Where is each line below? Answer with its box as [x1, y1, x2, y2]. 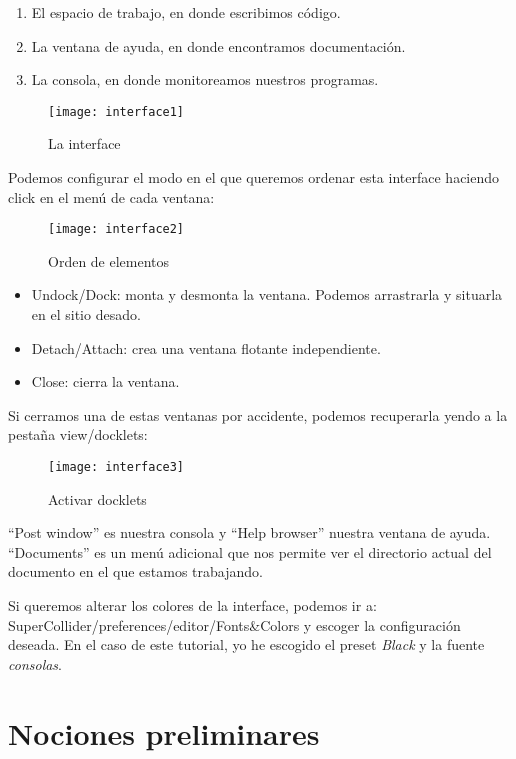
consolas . [8, 653, 62, 674]
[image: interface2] [48, 222, 185, 237]
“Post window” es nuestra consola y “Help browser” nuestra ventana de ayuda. [8, 522, 491, 543]
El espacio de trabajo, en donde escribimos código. [31, 2, 341, 22]
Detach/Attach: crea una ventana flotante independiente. [31, 337, 381, 358]
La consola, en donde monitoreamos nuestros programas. [31, 69, 379, 90]
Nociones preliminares [8, 712, 320, 753]
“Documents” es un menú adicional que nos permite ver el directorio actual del [8, 541, 492, 562]
